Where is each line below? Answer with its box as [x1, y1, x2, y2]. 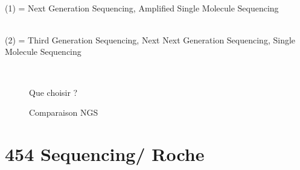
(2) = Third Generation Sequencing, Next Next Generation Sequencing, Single [5, 33, 296, 46]
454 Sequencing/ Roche [5, 141, 205, 166]
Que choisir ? [29, 86, 78, 98]
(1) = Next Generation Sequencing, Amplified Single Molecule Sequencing [5, 1, 279, 14]
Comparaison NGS [29, 106, 98, 119]
